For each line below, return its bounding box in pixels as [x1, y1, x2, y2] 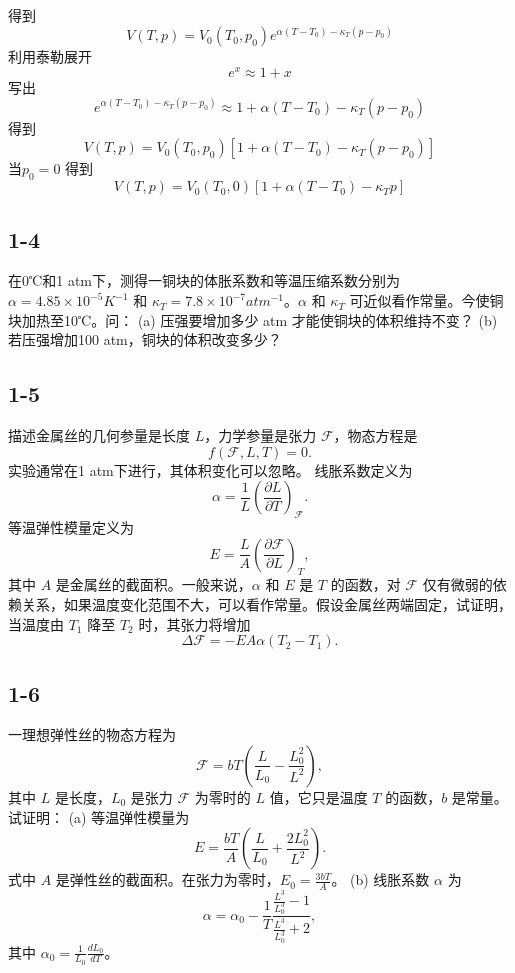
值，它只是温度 [269, 786, 368, 807]
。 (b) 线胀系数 [331, 869, 430, 890]
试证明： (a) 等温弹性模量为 [8, 806, 190, 827]
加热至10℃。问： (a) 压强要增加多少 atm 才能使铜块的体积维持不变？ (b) [21, 309, 498, 330]
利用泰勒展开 [8, 46, 92, 67]
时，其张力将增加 [138, 613, 251, 634]
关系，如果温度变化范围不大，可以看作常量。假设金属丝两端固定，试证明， [21, 594, 512, 614]
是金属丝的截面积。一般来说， [55, 574, 252, 595]
